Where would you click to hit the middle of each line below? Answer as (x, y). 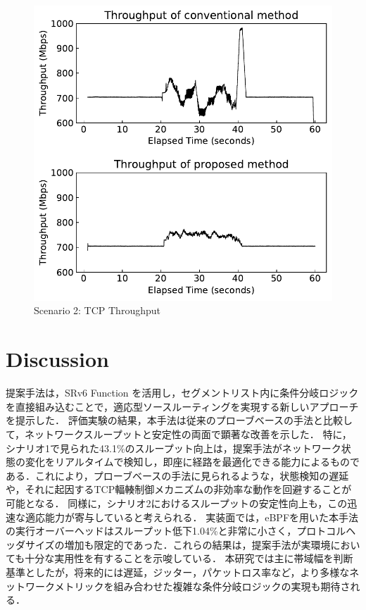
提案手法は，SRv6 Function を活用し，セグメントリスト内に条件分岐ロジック (182, 393)
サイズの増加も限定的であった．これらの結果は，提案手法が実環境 (178, 544)
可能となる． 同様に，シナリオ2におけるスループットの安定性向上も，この (177, 503)
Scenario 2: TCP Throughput (97, 310)
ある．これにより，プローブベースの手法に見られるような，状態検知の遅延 (177, 475)
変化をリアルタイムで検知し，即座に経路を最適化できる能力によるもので (192, 462)
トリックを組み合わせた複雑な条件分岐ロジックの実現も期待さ (207, 586)
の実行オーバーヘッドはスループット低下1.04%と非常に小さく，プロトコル (176, 531)
